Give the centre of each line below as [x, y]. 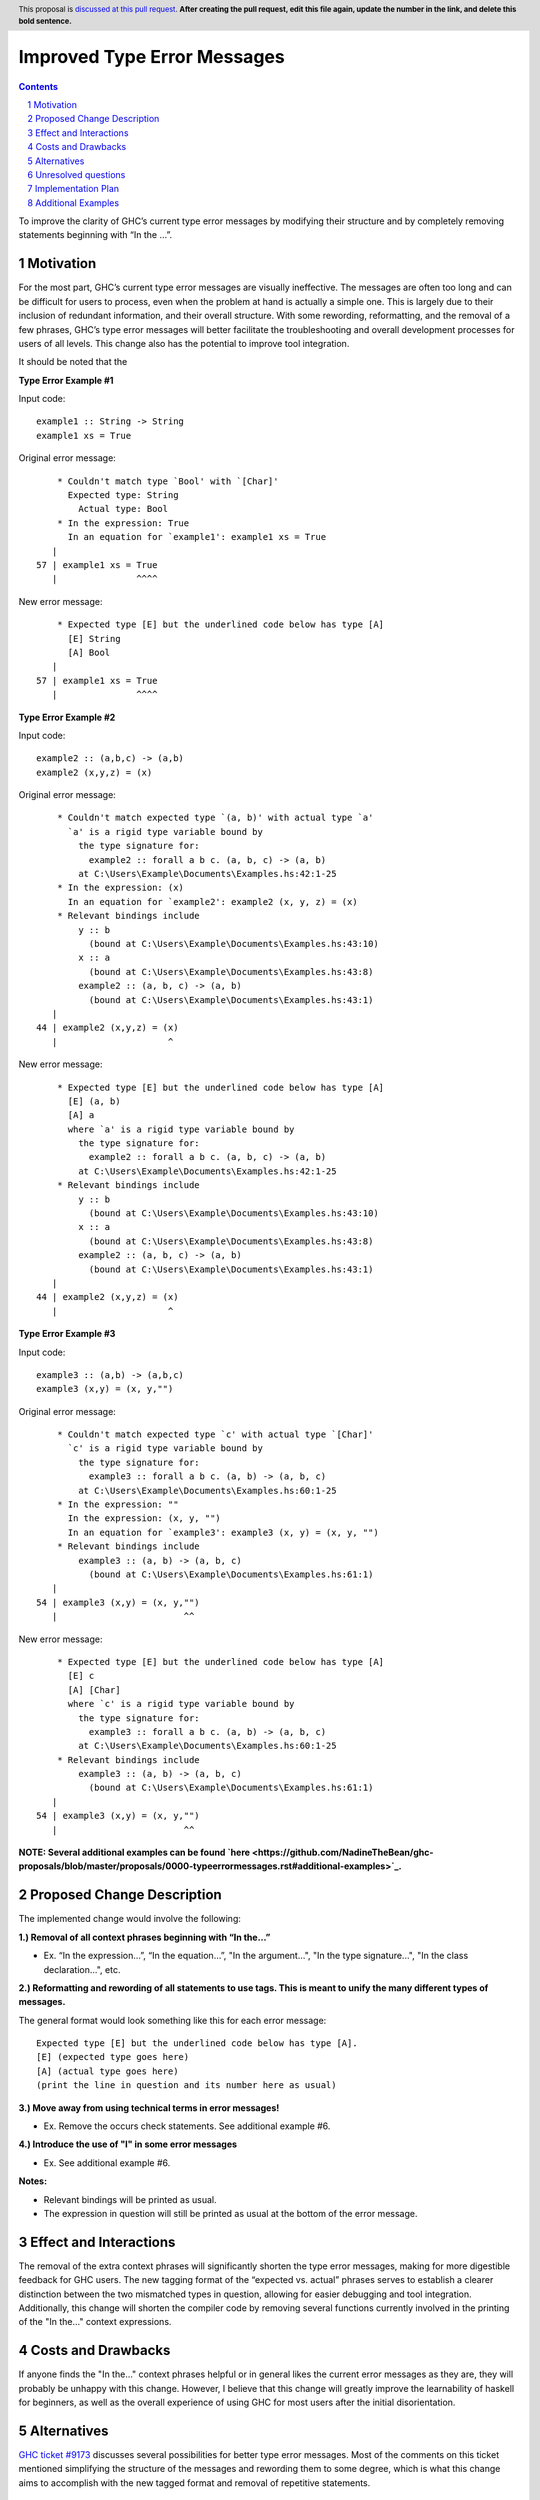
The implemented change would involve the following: [130, 1919]
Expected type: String [123, 495]
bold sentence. [45, 21]
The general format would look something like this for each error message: [172, 2020]
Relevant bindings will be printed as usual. [130, 2199]
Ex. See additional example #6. [107, 2162]
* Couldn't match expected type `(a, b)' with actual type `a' [215, 818]
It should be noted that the [73, 362]
